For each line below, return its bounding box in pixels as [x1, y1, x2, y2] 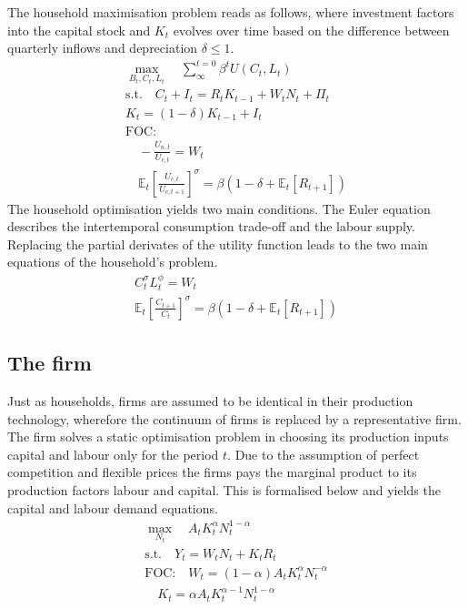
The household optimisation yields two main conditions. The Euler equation [7, 198, 431, 218]
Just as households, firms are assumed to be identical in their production [7, 391, 413, 411]
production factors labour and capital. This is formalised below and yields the [7, 481, 441, 500]
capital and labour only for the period [7, 444, 219, 463]
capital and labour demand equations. [7, 498, 218, 517]
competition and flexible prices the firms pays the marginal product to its [7, 462, 417, 482]
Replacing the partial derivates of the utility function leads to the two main [7, 234, 428, 253]
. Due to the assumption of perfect [227, 444, 420, 463]
